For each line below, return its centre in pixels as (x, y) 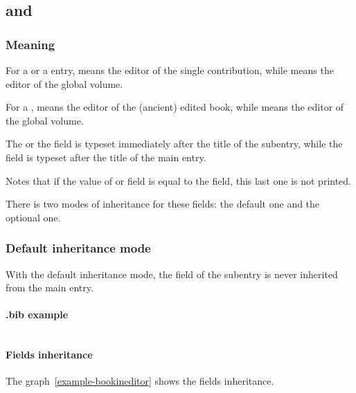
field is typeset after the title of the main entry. (106, 157)
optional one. (33, 217)
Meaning (30, 44)
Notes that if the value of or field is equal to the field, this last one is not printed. (179, 180)
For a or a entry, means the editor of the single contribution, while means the (170, 70)
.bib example (37, 314)
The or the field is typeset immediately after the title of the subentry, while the (174, 144)
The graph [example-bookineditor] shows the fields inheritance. (140, 381)
